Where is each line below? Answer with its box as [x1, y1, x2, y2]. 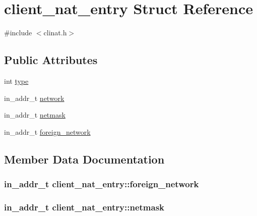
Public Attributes [4, 52, 98, 68]
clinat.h [43, 27, 67, 38]
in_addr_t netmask [4, 110, 66, 120]
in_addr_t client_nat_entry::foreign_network [4, 178, 199, 190]
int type [4, 75, 29, 86]
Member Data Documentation [4, 151, 165, 167]
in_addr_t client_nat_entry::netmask [4, 200, 165, 213]
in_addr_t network [4, 92, 65, 103]
